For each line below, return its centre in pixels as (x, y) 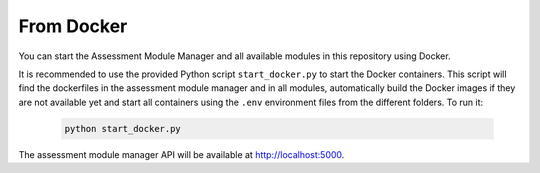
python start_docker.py (123, 128)
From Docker (73, 26)
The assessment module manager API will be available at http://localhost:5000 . (181, 154)
